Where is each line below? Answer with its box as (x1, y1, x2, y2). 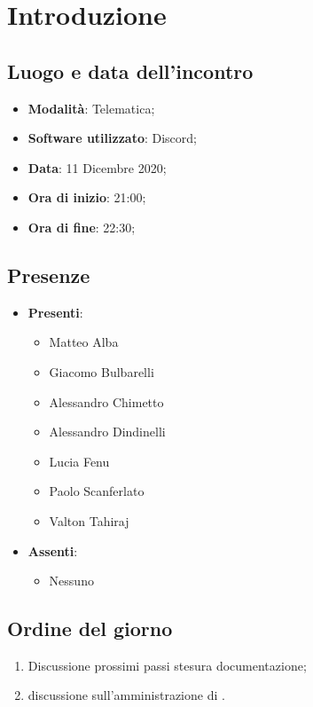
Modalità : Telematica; (27, 98, 155, 117)
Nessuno (49, 571, 94, 590)
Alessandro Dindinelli (49, 422, 166, 441)
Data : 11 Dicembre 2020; (27, 158, 167, 177)
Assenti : (27, 541, 78, 560)
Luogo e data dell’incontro (7, 57, 254, 84)
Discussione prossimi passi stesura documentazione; (27, 656, 307, 674)
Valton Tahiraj (49, 511, 129, 530)
